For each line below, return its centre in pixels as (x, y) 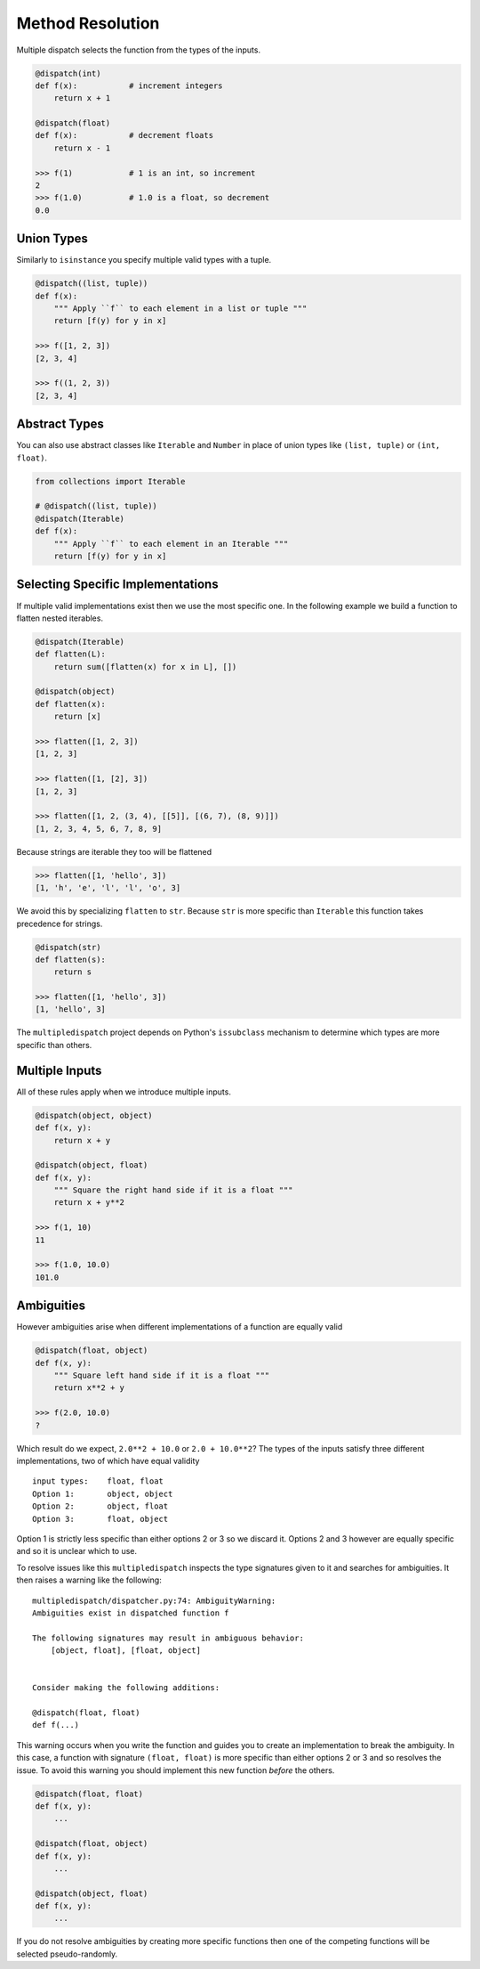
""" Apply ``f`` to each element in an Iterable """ (171, 544)
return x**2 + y (89, 1388)
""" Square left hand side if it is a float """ (162, 1375)
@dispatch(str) (68, 947)
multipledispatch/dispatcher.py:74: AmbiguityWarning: (154, 1600)
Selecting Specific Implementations (117, 585)
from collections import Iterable (110, 481)
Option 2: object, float (100, 1506)
